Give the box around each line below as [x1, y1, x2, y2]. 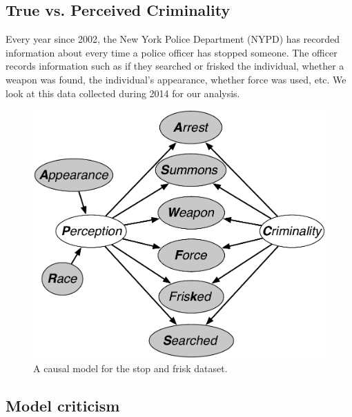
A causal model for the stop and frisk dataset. [33, 360, 228, 375]
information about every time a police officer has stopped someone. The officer [6, 45, 338, 59]
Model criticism [6, 394, 120, 416]
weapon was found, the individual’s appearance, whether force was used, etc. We [6, 72, 346, 86]
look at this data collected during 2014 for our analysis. [6, 85, 240, 100]
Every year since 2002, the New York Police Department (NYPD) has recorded [6, 32, 340, 46]
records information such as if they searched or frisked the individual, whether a [6, 59, 344, 73]
